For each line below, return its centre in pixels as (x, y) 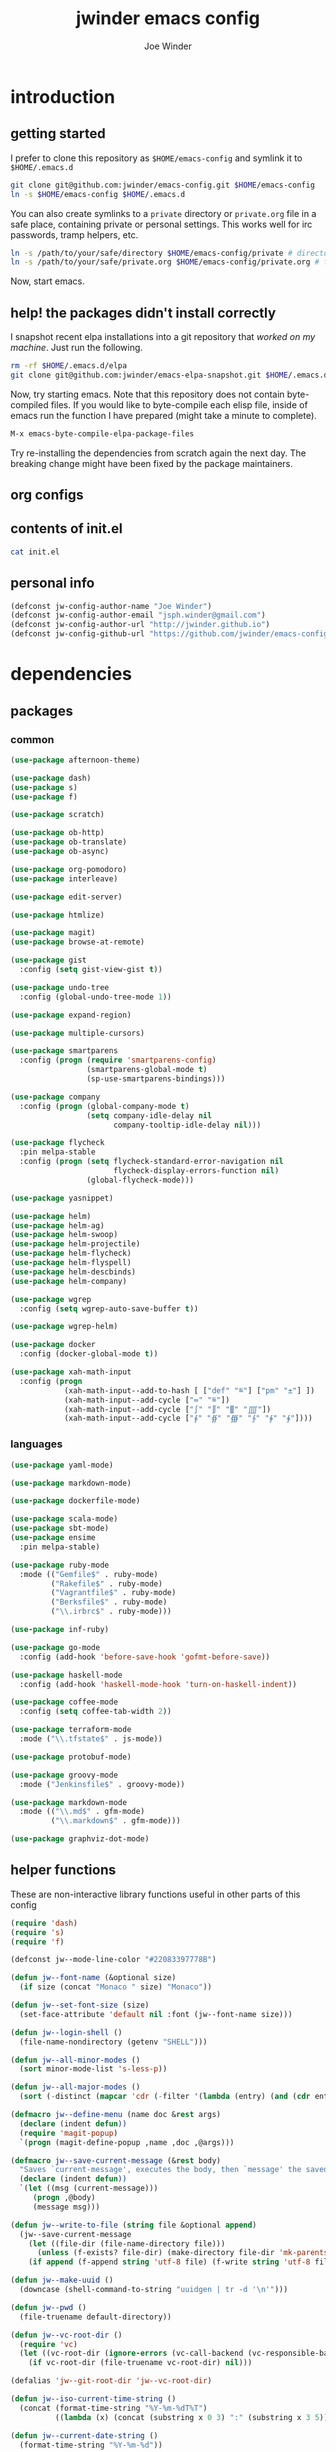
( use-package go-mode (55, 1647)
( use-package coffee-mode (64, 1702)
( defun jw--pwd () (48, 2307)
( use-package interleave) (64, 878)
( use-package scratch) (57, 815)
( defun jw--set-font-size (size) (80, 2005)
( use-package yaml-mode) (62, 1465)
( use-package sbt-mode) (60, 1528)
